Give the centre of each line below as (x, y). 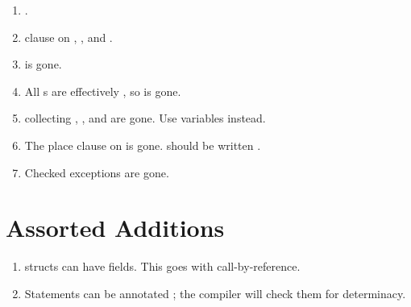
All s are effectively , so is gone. (103, 91)
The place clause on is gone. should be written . (143, 145)
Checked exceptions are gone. (97, 172)
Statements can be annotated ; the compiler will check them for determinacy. (215, 293)
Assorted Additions (115, 228)
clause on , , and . (68, 37)
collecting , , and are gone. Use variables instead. (145, 118)
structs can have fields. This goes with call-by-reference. (162, 266)
